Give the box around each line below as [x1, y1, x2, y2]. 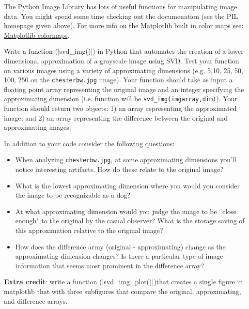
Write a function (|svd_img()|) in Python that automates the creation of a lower [4, 46, 244, 56]
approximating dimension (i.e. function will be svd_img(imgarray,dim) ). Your [4, 93, 237, 104]
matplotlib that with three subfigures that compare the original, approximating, [4, 286, 241, 296]
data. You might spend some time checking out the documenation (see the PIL [4, 11, 238, 21]
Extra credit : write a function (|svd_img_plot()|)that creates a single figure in [4, 277, 243, 287]
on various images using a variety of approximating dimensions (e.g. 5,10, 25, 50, [4, 65, 244, 75]
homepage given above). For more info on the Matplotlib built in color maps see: [4, 20, 244, 31]
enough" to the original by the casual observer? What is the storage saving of [15, 216, 245, 226]
